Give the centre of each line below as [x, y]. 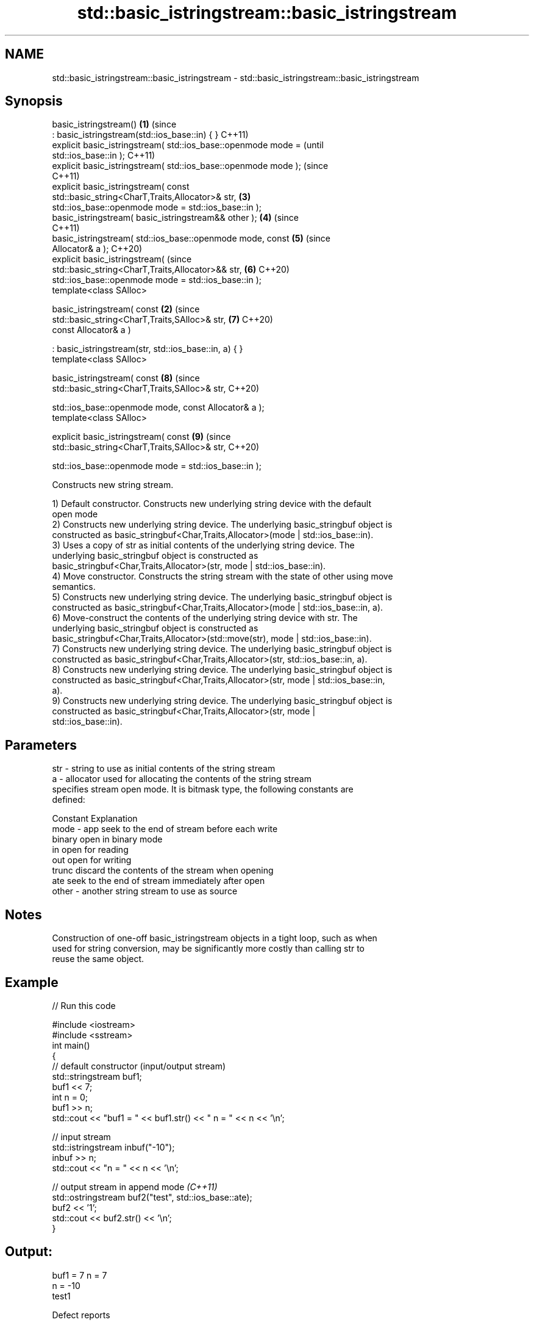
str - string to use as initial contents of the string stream [164, 769]
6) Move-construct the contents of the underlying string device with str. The [205, 618]
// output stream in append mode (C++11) [135, 1187]
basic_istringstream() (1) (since [114, 124]
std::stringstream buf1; [97, 1076]
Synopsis [34, 101]
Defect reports [81, 1315]
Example [32, 982]
